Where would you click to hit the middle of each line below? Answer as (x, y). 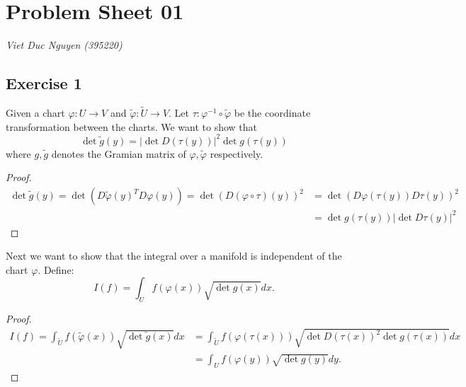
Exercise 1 (44, 83)
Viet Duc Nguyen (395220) (64, 45)
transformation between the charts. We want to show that (131, 126)
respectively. (237, 153)
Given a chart (35, 113)
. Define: (56, 269)
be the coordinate (272, 113)
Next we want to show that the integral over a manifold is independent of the (174, 256)
